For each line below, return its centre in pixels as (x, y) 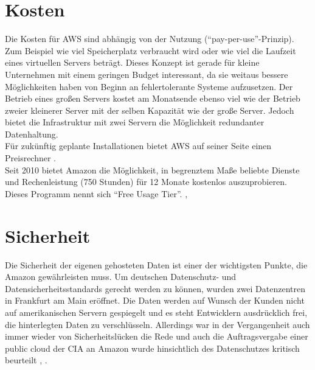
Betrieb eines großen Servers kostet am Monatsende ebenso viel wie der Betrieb (153, 98)
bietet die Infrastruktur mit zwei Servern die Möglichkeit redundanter (135, 122)
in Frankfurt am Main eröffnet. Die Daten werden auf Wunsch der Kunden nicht (155, 300)
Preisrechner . (31, 158)
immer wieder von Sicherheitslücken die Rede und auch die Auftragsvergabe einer (157, 336)
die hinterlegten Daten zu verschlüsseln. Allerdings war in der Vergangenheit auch (157, 324)
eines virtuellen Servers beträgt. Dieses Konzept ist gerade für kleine (132, 62)
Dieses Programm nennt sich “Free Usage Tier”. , (96, 193)
